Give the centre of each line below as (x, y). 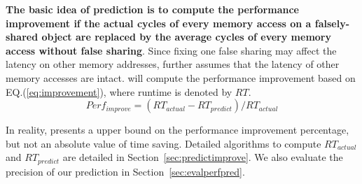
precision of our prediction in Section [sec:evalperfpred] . (125, 171)
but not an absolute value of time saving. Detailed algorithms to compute (163, 143)
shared (22, 37)
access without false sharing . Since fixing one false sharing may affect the (171, 50)
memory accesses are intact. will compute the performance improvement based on (181, 77)
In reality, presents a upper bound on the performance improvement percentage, (177, 130)
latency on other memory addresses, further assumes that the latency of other (173, 64)
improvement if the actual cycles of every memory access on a (159, 23)
